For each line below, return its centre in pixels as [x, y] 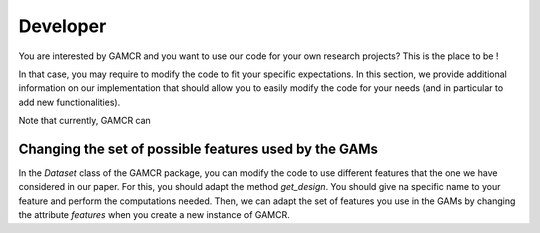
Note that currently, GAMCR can [85, 121]
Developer [62, 26]
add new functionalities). [69, 102]
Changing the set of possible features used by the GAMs [198, 148]
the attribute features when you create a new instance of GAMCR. [154, 215]
